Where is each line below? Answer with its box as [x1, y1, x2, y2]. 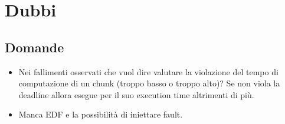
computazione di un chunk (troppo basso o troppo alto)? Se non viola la [18, 77, 280, 89]
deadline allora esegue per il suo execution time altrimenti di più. [18, 88, 254, 100]
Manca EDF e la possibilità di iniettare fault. [18, 108, 183, 120]
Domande [5, 38, 64, 56]
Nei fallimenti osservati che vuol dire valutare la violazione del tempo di [18, 65, 279, 78]
